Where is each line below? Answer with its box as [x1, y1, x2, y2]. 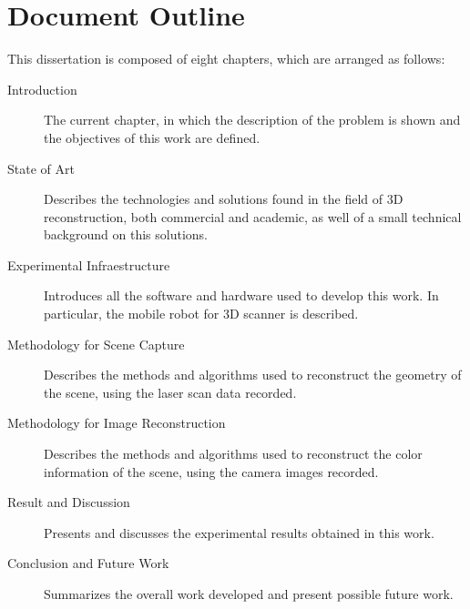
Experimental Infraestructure [7, 255, 170, 274]
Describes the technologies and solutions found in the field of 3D [44, 189, 404, 208]
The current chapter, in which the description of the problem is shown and [44, 110, 461, 129]
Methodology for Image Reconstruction [7, 413, 226, 432]
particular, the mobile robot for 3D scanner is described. [44, 304, 359, 323]
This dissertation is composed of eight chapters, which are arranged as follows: [7, 49, 445, 68]
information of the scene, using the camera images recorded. [44, 462, 379, 481]
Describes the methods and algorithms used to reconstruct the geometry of [44, 365, 462, 384]
